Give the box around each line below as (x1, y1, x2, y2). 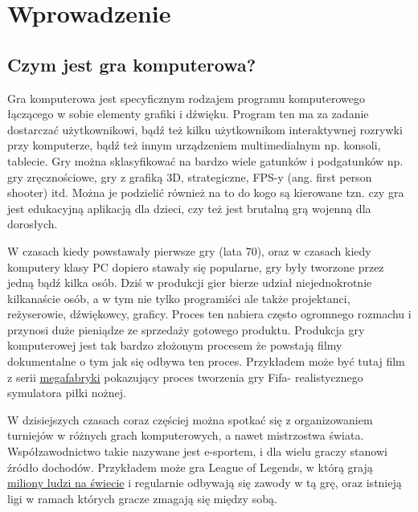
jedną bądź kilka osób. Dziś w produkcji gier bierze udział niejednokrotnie (7, 274, 372, 291)
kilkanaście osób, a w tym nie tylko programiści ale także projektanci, (7, 289, 350, 306)
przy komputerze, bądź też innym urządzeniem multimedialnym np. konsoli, (7, 137, 381, 154)
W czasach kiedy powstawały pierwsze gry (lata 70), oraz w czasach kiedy (7, 242, 371, 259)
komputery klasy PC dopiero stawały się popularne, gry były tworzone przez (7, 258, 384, 275)
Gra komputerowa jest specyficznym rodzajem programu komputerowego (7, 89, 365, 106)
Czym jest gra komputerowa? (7, 51, 256, 76)
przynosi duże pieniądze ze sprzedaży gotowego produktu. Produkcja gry (7, 321, 365, 338)
